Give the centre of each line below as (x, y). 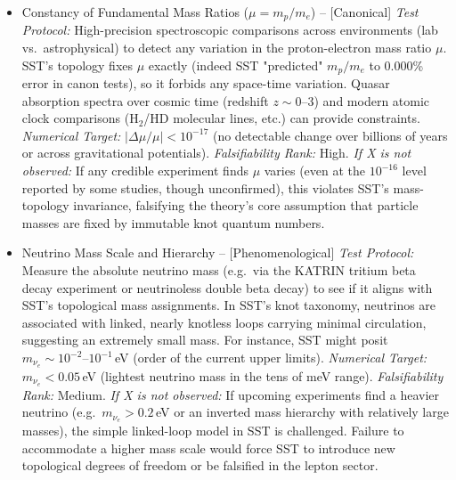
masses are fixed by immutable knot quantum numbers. (173, 222)
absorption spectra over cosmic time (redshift (145, 100)
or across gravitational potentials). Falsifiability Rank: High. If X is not (216, 153)
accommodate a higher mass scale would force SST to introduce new (208, 447)
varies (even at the (315, 171)
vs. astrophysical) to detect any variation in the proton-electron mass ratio (227, 48)
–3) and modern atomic (366, 100)
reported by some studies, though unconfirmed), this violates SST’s (205, 187)
